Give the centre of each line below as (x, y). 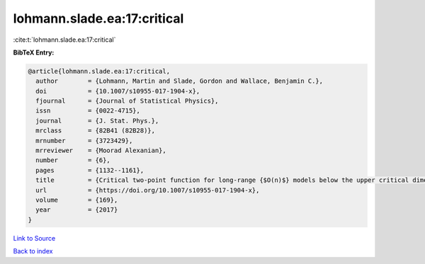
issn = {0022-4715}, (88, 111)
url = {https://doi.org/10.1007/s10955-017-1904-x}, (148, 190)
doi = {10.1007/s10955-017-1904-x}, (118, 91)
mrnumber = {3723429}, (84, 140)
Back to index (33, 251)
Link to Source (34, 238)
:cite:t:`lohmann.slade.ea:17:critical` (64, 40)
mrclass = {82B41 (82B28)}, (96, 131)
